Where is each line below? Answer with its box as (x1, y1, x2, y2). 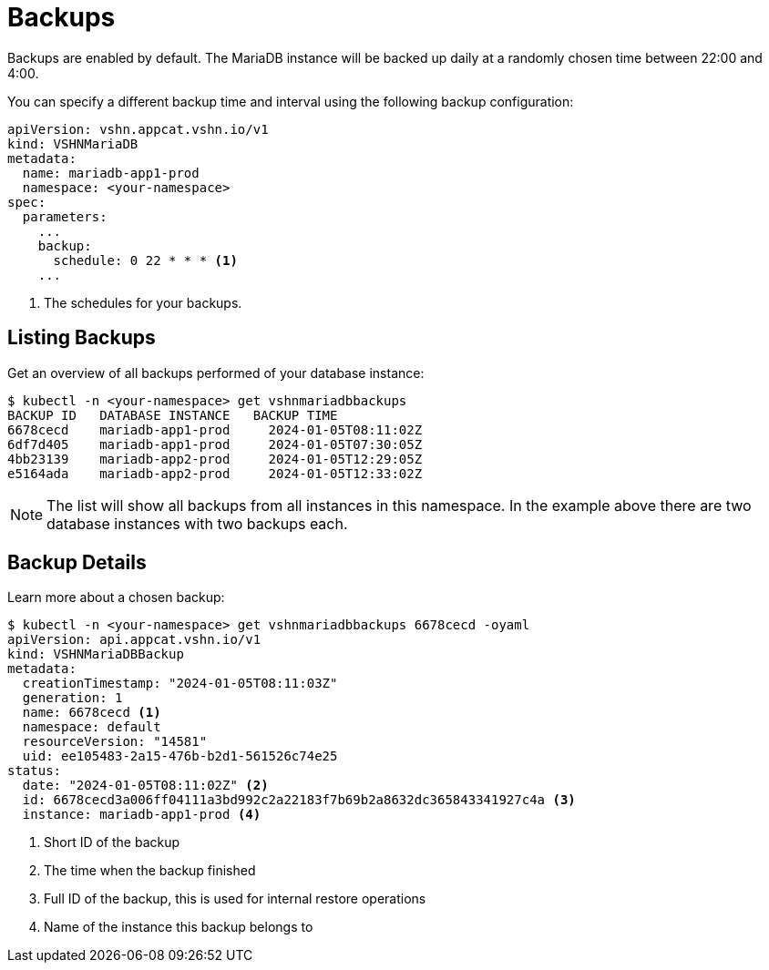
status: (7, 763, 62, 779)
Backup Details (7, 551, 147, 575)
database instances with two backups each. (46, 514, 348, 533)
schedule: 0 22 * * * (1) (53, 252, 238, 268)
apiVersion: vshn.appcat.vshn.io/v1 (7, 121, 269, 137)
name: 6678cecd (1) (22, 705, 161, 720)
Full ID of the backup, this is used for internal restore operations (44, 891, 426, 907)
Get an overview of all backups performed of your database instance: (7, 364, 425, 381)
